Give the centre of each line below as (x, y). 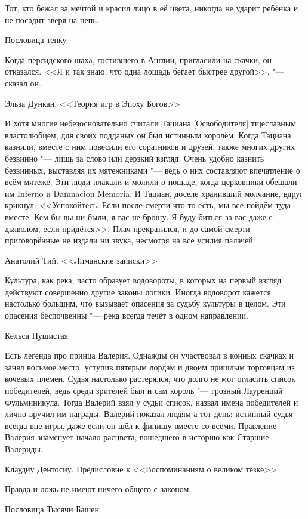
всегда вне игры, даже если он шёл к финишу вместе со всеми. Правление (141, 425)
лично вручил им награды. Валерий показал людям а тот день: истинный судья (149, 414)
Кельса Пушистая (37, 335)
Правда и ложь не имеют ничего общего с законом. (98, 489)
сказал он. (23, 83)
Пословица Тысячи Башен (52, 509)
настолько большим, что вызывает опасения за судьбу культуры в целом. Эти (145, 303)
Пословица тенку (36, 40)
